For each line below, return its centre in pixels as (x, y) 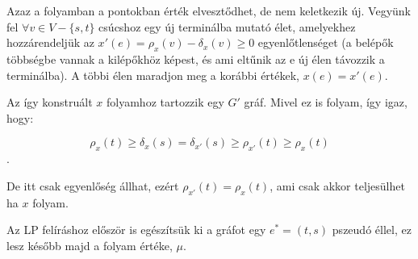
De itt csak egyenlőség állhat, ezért (93, 185)
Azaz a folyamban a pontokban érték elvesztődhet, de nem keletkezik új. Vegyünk (209, 10)
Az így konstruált (50, 102)
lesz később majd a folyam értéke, (90, 245)
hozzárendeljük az (50, 42)
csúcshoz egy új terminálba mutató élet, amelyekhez (227, 26)
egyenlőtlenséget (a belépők (326, 42)
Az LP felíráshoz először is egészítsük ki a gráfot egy (136, 230)
